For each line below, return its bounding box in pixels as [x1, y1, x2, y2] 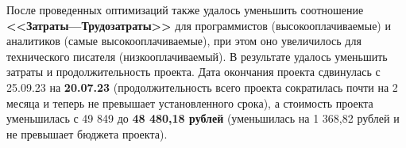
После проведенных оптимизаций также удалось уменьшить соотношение [6, 2, 364, 17]
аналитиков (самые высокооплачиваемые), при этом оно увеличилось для [6, 32, 362, 49]
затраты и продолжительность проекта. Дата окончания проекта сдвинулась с [6, 63, 381, 80]
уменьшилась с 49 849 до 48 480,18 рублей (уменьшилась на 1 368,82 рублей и [6, 110, 400, 127]
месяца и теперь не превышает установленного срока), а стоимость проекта [6, 94, 373, 111]
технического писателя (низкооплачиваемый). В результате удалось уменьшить [6, 47, 388, 64]
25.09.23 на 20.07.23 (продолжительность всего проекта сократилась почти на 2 [6, 78, 398, 95]
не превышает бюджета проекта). [6, 125, 168, 142]
